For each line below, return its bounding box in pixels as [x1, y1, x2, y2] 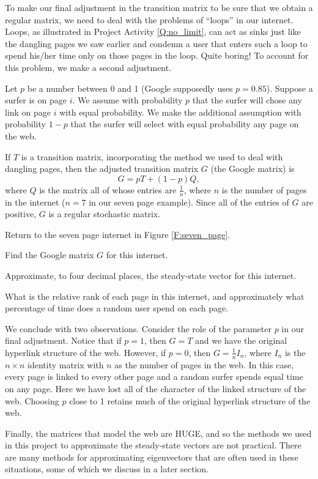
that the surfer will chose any [192, 94, 302, 106]
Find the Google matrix [5, 248, 94, 261]
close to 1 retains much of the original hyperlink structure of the [69, 394, 311, 407]
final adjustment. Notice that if [5, 334, 122, 347]
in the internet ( [5, 195, 65, 208]
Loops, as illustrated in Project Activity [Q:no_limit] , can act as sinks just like [5, 25, 301, 38]
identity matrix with [28, 358, 104, 371]
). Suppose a [266, 81, 313, 94]
